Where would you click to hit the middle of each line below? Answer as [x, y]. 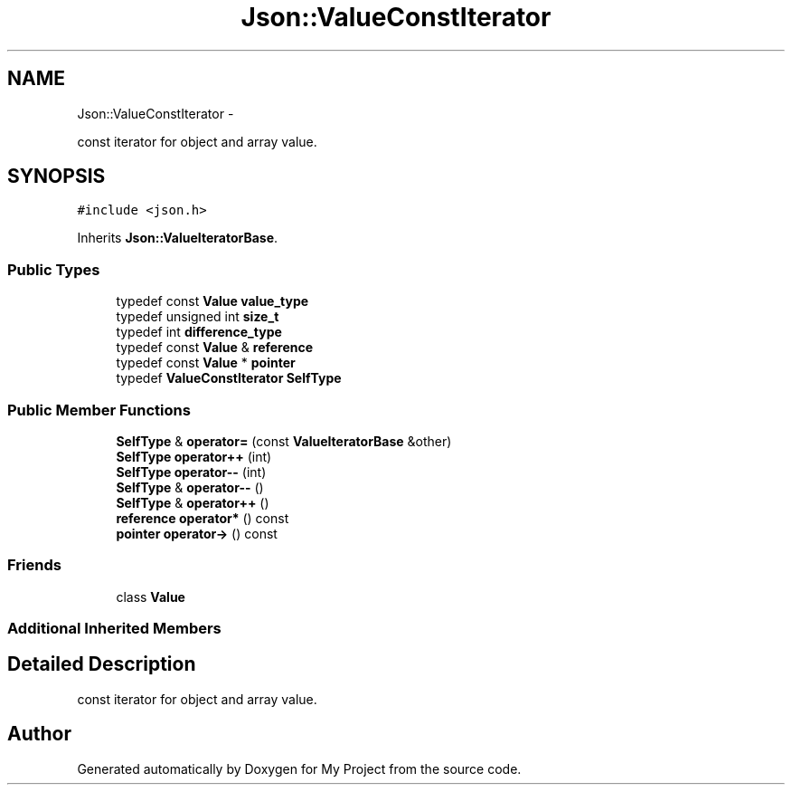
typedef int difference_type [199, 332]
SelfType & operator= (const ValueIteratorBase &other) [284, 441]
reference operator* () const [203, 518]
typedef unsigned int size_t [198, 317]
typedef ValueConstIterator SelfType [229, 378]
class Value [151, 596]
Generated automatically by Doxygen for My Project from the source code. [299, 768]
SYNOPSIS [57, 177]
